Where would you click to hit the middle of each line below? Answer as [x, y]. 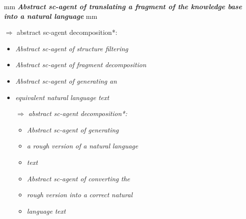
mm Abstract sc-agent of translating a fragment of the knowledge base [123, 6]
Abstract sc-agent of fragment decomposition [81, 65]
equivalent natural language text [62, 97]
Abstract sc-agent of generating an [66, 80]
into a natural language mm [51, 16]
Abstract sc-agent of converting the [78, 178]
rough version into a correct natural [80, 195]
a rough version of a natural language [82, 146]
